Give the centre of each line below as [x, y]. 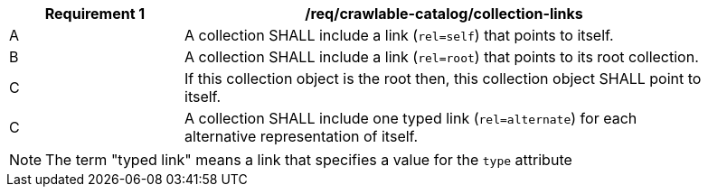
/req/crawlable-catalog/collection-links [444, 14]
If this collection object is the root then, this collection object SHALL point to [443, 79]
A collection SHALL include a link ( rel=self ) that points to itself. [399, 35]
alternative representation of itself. [302, 136]
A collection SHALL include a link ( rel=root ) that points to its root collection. [442, 57]
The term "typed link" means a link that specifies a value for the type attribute [309, 160]
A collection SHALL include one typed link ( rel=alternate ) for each [411, 118]
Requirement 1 [95, 14]
